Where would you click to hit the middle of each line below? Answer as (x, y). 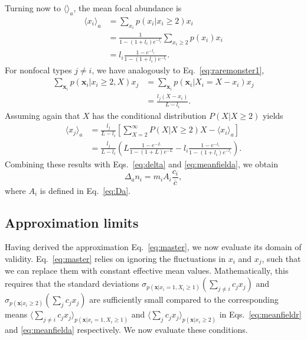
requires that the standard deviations (72, 284)
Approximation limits (72, 222)
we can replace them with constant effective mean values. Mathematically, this (147, 271)
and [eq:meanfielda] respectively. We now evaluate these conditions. (126, 329)
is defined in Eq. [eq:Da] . (85, 190)
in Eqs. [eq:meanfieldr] (260, 314)
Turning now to (33, 8)
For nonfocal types (38, 70)
